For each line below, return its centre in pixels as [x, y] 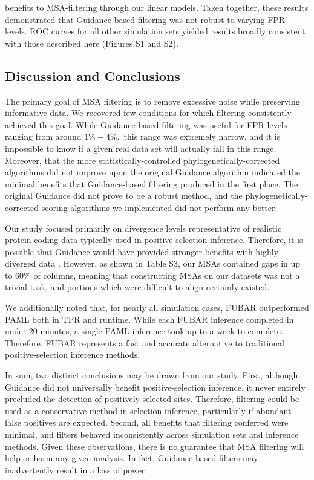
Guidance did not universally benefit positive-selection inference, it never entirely [155, 387]
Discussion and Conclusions [93, 75]
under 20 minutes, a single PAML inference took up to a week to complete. [144, 331]
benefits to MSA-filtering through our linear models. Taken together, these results [157, 7]
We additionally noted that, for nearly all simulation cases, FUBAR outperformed [157, 307]
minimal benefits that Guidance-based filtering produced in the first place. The [152, 183]
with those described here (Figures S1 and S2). [92, 43]
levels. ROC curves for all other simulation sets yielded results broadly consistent [155, 31]
